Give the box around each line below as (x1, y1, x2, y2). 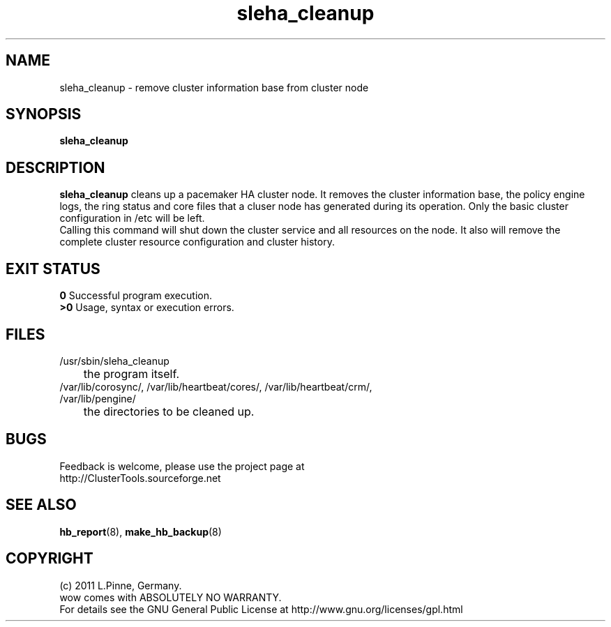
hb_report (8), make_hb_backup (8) (59, 525, 222, 538)
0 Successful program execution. (59, 289, 212, 302)
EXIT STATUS (6, 259, 100, 278)
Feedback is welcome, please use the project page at (59, 460, 305, 472)
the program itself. (83, 366, 180, 381)
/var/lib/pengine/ (59, 392, 136, 405)
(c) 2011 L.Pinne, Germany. (59, 579, 182, 591)
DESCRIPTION (6, 158, 105, 176)
